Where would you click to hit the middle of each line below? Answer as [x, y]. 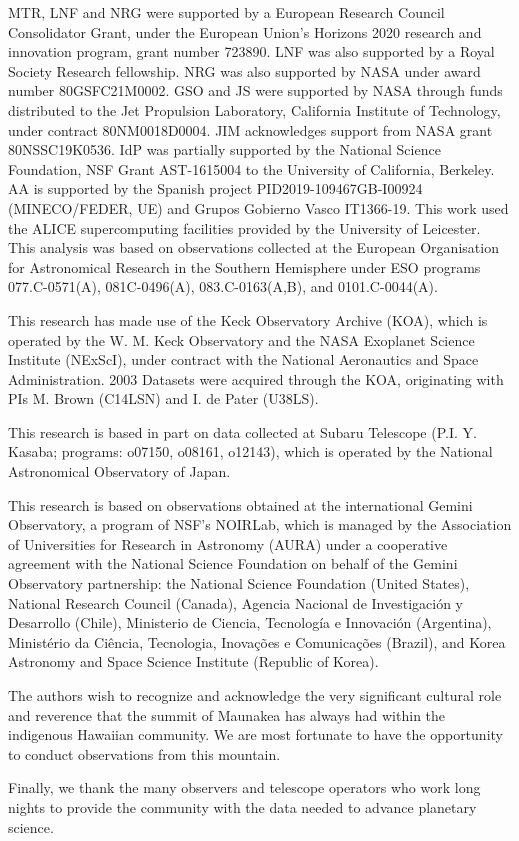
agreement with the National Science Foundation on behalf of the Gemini [233, 563]
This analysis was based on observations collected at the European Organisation [253, 247]
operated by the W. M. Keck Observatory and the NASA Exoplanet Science [241, 339]
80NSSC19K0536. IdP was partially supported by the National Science [224, 149]
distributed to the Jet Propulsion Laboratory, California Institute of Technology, [254, 109]
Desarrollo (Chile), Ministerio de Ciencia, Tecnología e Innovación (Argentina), [250, 622]
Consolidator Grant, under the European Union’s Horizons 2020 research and [245, 31]
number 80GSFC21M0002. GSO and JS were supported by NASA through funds [255, 90]
